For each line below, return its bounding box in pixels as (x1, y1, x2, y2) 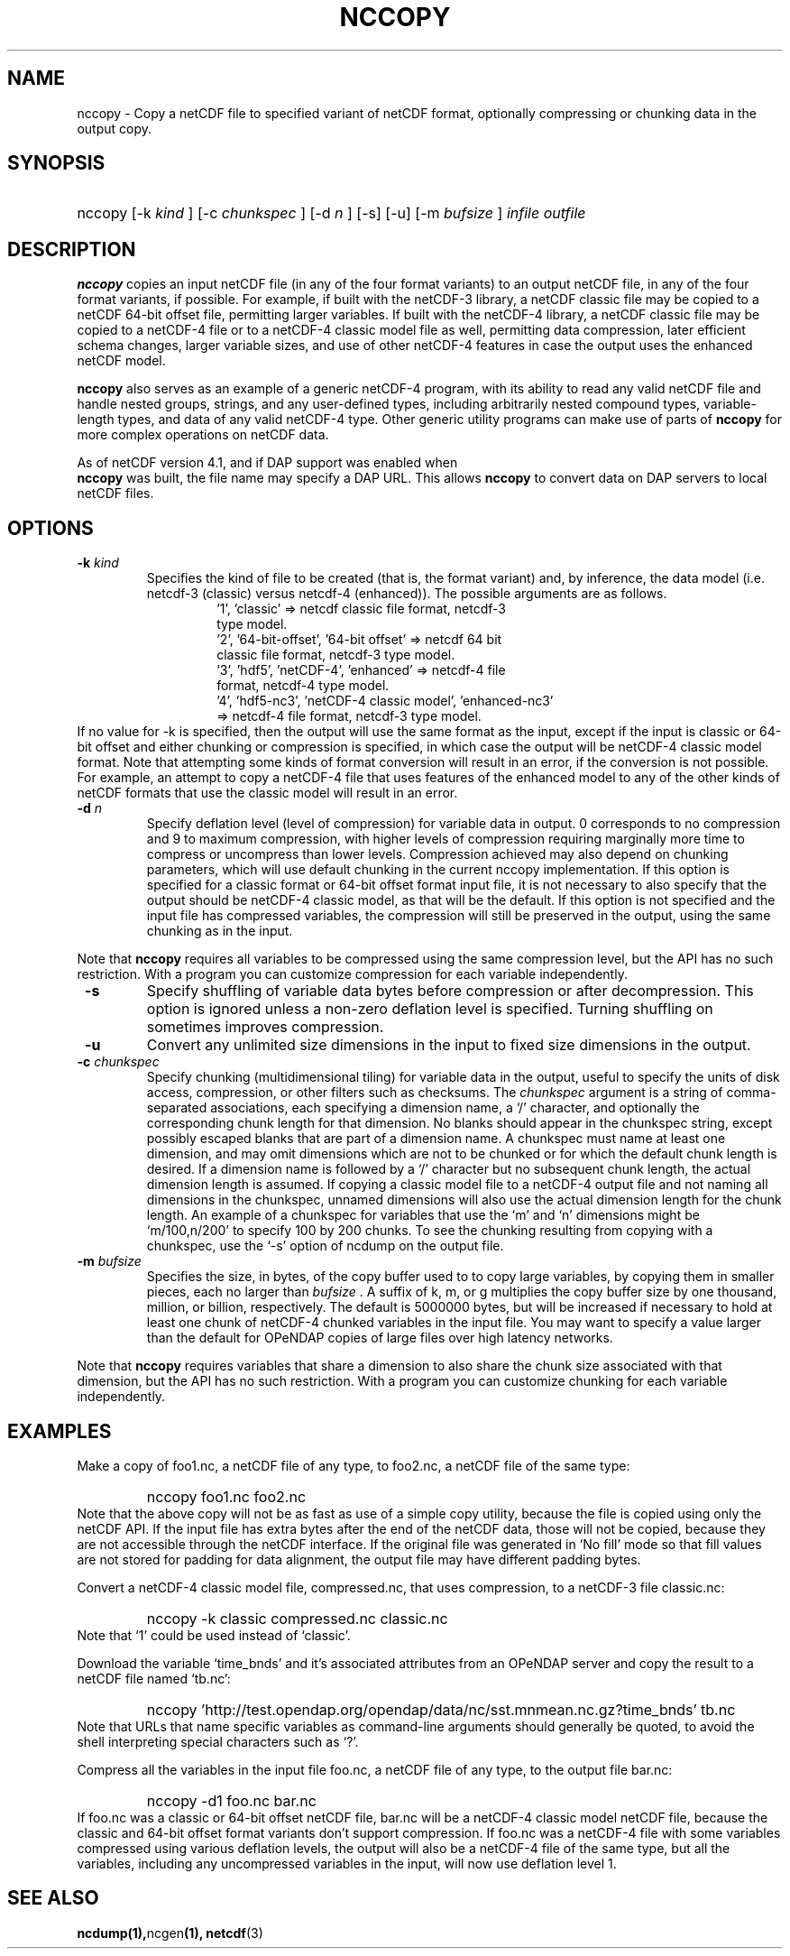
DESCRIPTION (7, 237, 136, 261)
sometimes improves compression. (146, 1018, 384, 1037)
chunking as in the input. (146, 923, 293, 939)
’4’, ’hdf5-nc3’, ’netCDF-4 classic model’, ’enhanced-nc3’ (216, 693, 554, 709)
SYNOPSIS (7, 152, 106, 175)
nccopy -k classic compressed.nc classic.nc (146, 1609, 448, 1628)
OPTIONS (7, 516, 94, 540)
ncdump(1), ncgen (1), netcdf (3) (77, 1924, 263, 1941)
